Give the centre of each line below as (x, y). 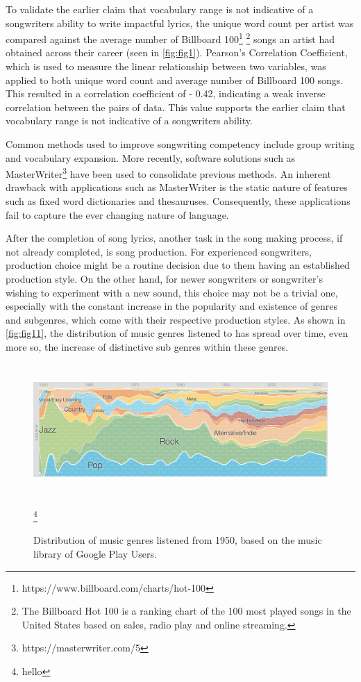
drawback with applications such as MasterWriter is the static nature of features (177, 187)
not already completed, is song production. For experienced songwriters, (159, 251)
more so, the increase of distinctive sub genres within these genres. (147, 346)
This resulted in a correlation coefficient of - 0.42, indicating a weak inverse (166, 93)
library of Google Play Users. (95, 553)
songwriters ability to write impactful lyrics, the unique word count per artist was (180, 23)
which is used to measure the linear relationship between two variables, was (166, 66)
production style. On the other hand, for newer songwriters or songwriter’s (164, 278)
